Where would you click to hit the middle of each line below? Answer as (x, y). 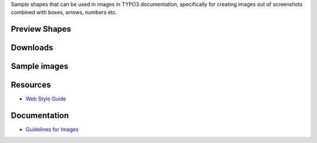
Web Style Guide (46, 99)
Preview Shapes (41, 29)
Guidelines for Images (52, 130)
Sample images (40, 66)
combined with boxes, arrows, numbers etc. (64, 12)
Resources (31, 85)
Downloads (32, 48)
